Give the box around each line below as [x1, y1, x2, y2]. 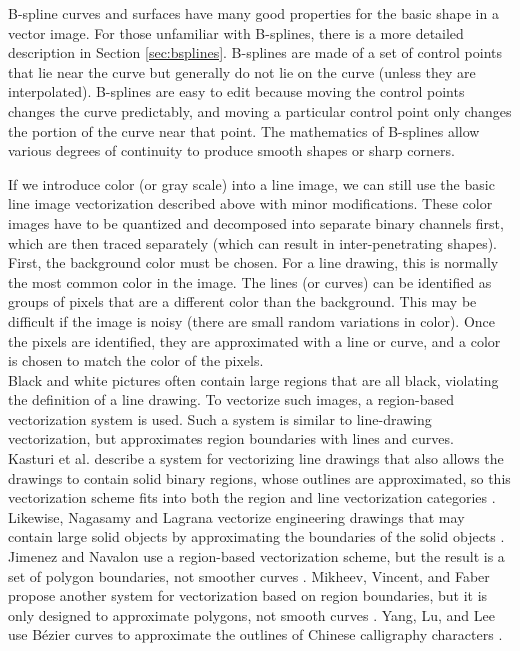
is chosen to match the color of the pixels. [8, 350, 264, 371]
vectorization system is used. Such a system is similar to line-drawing [8, 408, 432, 429]
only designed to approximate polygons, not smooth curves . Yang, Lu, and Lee [8, 604, 495, 625]
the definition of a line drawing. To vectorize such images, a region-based [8, 389, 454, 410]
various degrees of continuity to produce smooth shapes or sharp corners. [8, 140, 455, 161]
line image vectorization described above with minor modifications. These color [8, 193, 493, 214]
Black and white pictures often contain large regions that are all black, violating [8, 369, 499, 390]
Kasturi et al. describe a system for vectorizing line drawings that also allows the [8, 448, 504, 469]
